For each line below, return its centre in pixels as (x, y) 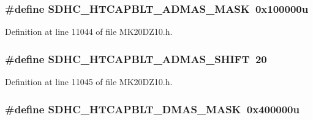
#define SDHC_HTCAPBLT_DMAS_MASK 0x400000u (152, 109)
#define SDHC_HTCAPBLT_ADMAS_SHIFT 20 (136, 58)
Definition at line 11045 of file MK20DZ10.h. (89, 82)
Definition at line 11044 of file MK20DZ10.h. (89, 32)
